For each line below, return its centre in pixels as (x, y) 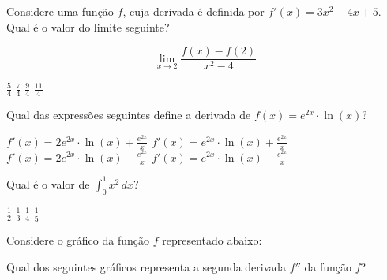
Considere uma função (60, 11)
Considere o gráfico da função (78, 239)
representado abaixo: (212, 239)
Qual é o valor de (48, 183)
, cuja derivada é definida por (193, 11)
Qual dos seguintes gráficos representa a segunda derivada (147, 266)
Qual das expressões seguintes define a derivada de (129, 115)
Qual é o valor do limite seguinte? (88, 26)
